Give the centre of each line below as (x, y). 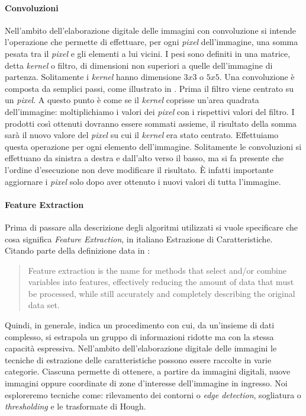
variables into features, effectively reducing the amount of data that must (161, 282)
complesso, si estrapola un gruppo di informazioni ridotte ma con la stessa (139, 336)
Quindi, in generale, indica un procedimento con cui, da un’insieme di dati (140, 325)
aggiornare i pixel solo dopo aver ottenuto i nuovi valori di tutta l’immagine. (143, 181)
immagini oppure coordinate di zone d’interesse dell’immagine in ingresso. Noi (146, 383)
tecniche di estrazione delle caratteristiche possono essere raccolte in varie (138, 359)
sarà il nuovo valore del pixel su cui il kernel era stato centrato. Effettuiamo (142, 135)
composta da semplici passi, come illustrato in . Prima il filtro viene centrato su (149, 88)
